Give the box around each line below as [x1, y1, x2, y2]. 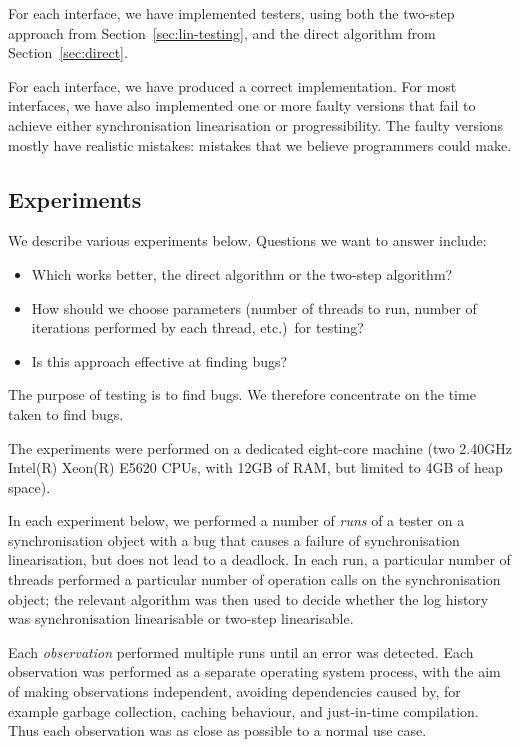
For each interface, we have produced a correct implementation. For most [8, 75, 457, 96]
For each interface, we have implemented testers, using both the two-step [8, 3, 455, 23]
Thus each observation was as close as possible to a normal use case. [8, 720, 427, 741]
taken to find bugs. [8, 403, 124, 424]
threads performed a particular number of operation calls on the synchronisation [8, 569, 501, 590]
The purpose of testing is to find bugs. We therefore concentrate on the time [8, 384, 476, 405]
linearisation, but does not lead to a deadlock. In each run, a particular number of [8, 549, 511, 570]
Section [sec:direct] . [8, 42, 128, 63]
